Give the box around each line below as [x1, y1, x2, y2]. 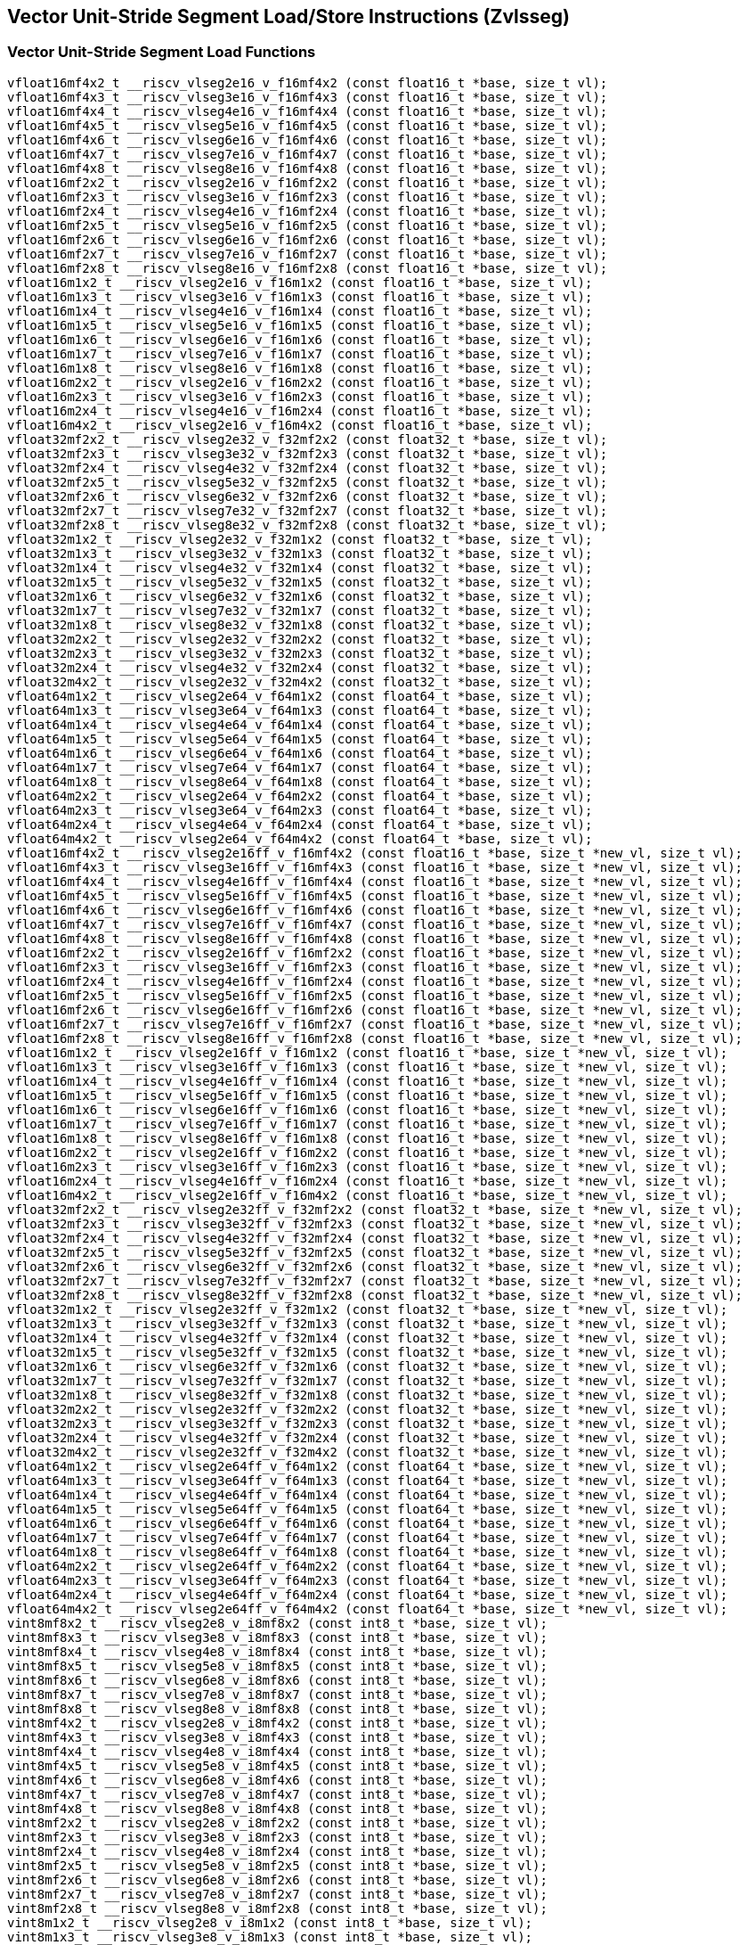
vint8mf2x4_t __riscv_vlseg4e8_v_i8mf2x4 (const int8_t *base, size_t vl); [7, 1843, 548, 1859]
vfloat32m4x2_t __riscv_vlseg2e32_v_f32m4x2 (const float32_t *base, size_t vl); [7, 674, 593, 689]
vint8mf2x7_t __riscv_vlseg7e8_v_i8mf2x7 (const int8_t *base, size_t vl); [7, 1886, 548, 1901]
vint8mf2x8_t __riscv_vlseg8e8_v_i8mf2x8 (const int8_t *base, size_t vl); [7, 1900, 548, 1916]
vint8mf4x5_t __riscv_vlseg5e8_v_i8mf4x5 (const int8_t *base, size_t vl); [7, 1758, 548, 1773]
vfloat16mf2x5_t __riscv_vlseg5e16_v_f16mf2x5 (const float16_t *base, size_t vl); [7, 217, 608, 233]
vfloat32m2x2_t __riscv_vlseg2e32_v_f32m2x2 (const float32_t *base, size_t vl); [7, 631, 593, 646]
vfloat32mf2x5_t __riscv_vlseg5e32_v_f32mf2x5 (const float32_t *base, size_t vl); [7, 474, 608, 489]
